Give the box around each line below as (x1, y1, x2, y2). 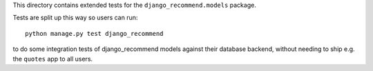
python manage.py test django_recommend (25, 30, 164, 37)
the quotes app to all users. (12, 54, 93, 63)
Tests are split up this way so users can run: (12, 14, 138, 22)
